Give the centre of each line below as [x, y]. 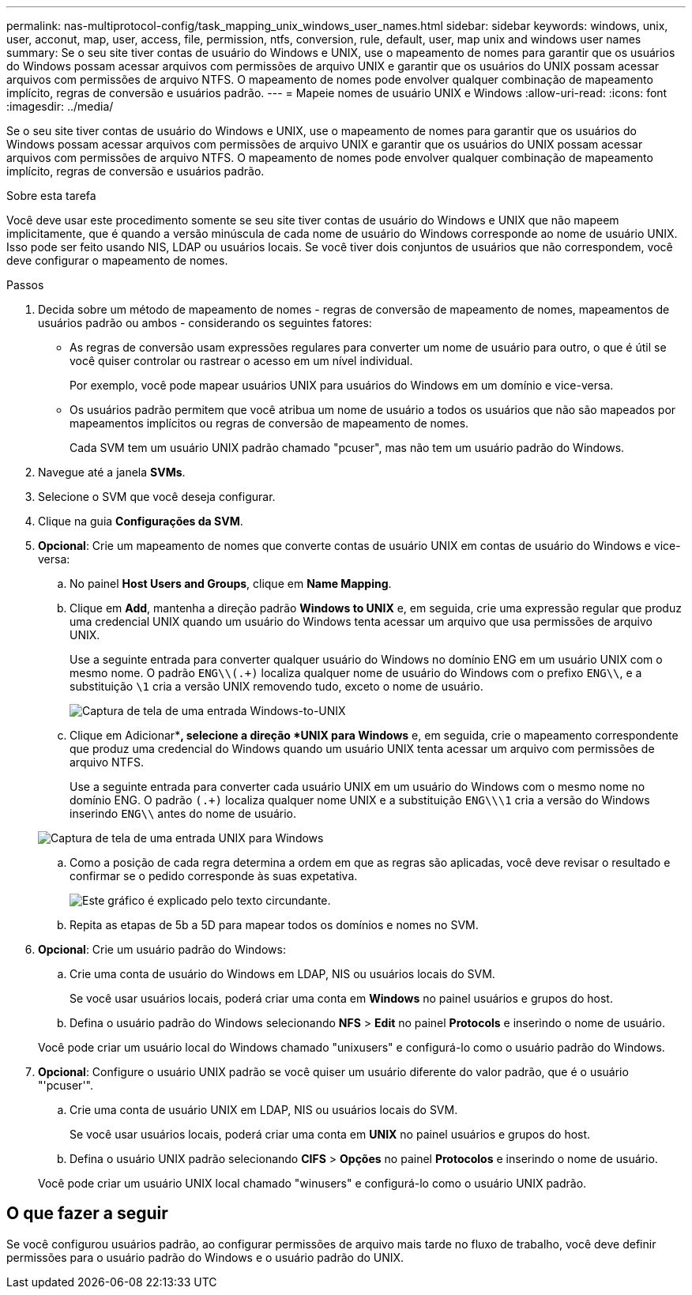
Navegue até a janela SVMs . [112, 472]
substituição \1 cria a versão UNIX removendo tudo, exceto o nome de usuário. [276, 686]
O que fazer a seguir [87, 1214]
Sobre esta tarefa [51, 196]
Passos [25, 285]
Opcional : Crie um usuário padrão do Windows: [162, 949]
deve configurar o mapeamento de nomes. [117, 260]
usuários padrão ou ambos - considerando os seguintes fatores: [205, 323]
